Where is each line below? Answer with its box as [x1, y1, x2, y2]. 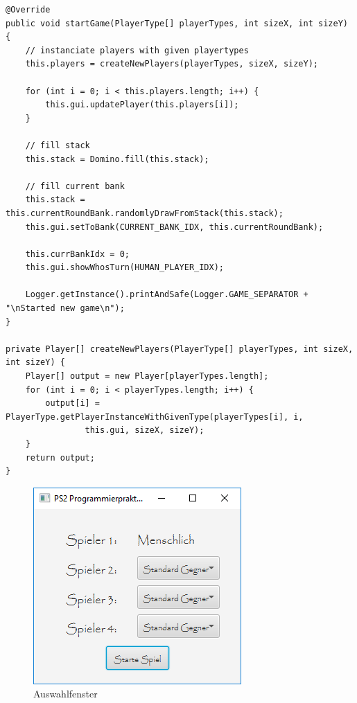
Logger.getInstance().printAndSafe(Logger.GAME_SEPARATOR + [25, 290, 308, 300]
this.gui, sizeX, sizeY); [85, 425, 204, 436]
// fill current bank [25, 181, 125, 191]
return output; [25, 452, 95, 463]
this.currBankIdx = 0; [25, 249, 130, 259]
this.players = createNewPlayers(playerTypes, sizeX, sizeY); [25, 59, 319, 69]
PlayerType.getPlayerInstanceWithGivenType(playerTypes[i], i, [6, 411, 304, 422]
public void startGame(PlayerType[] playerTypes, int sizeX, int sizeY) [6, 18, 348, 28]
